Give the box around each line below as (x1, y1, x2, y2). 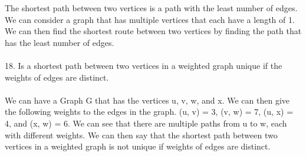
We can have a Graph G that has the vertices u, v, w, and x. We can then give (5, 94, 290, 106)
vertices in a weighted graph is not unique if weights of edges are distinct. (5, 140, 271, 152)
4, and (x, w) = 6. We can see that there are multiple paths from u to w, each (5, 117, 287, 129)
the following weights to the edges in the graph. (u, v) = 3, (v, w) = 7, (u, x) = (5, 105, 294, 118)
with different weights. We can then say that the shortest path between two (5, 128, 278, 141)
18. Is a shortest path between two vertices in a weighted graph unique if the (5, 59, 282, 71)
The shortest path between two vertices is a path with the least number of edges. (5, 2, 298, 14)
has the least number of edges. (5, 36, 114, 48)
